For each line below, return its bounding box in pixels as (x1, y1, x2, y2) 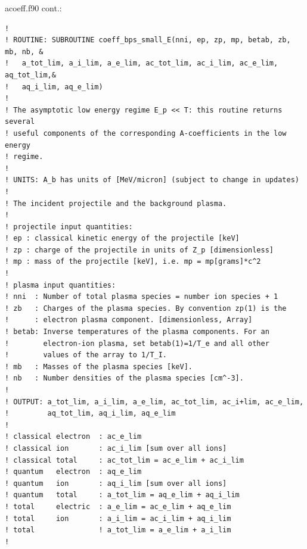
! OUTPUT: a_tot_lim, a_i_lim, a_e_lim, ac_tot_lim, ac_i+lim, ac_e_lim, (5, 397, 304, 406)
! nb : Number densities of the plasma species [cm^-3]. (5, 374, 244, 383)
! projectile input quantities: (5, 222, 133, 231)
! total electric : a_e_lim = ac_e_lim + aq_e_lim (5, 502, 231, 511)
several (5, 117, 35, 126)
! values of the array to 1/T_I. (5, 351, 168, 360)
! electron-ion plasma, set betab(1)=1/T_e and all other (5, 339, 269, 348)
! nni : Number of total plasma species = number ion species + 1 (5, 292, 278, 301)
